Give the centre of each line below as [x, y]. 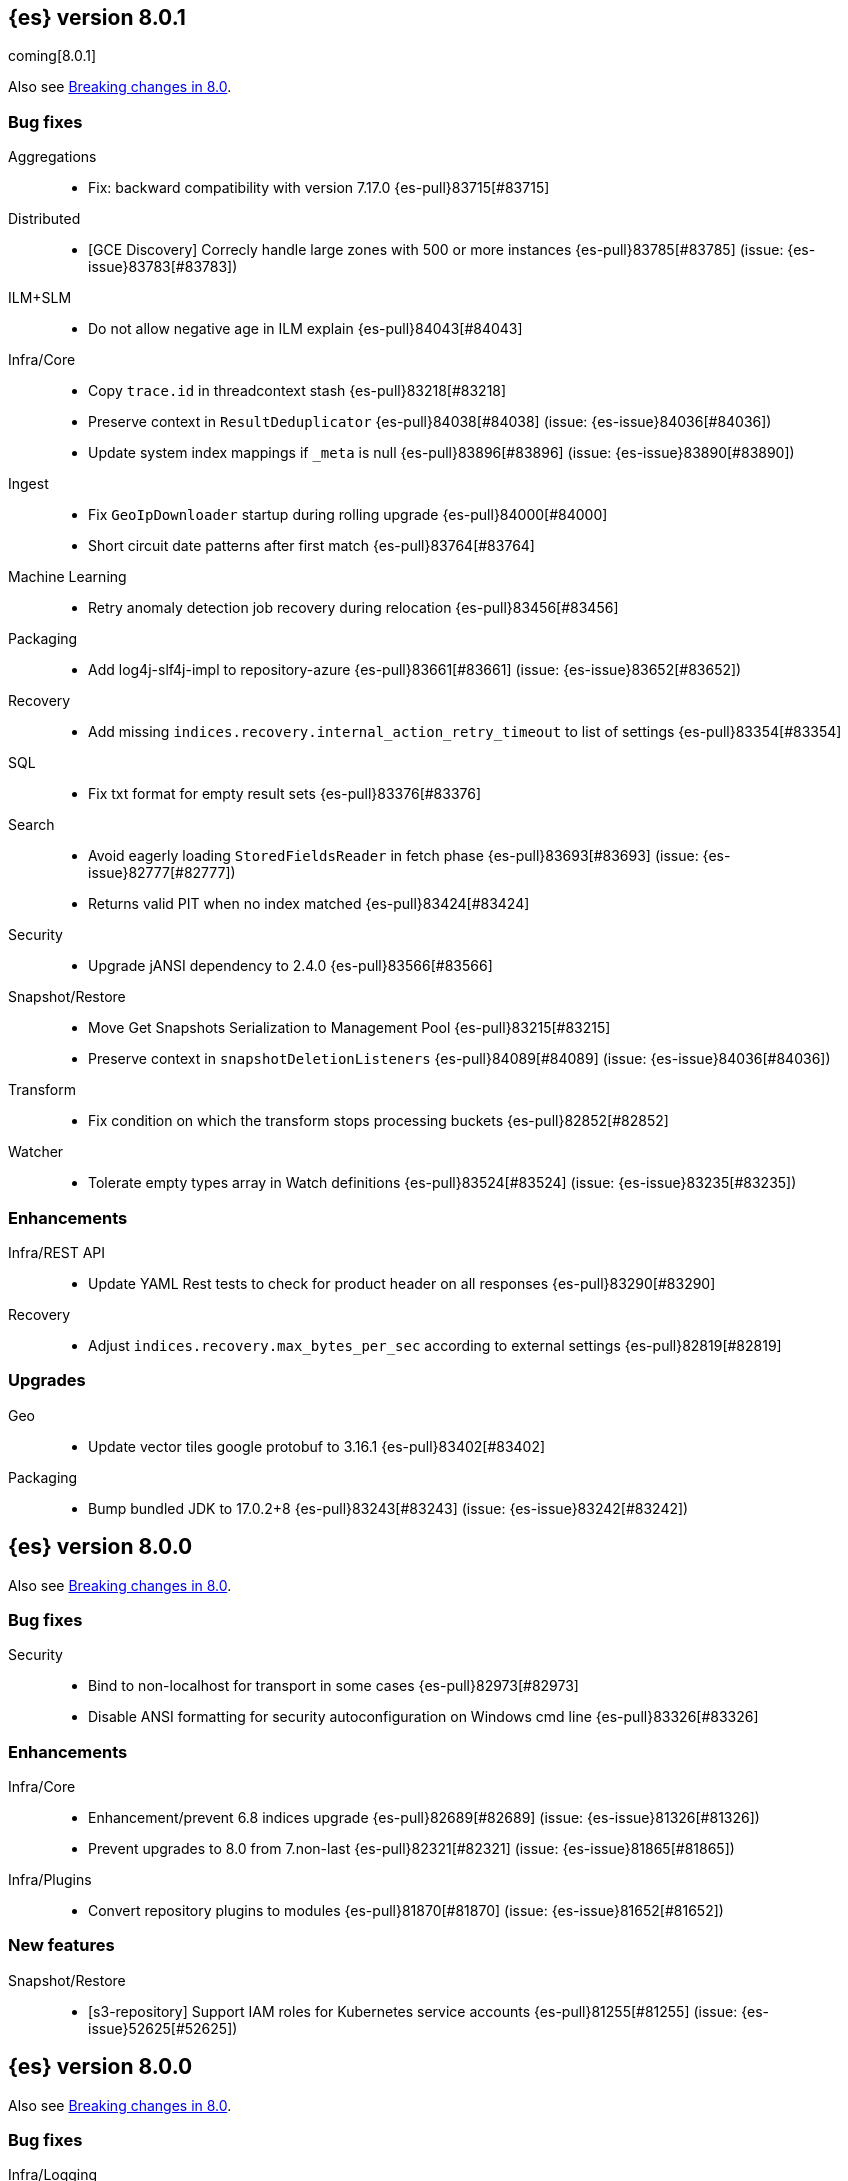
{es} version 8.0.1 [97, 17]
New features [61, 1945]
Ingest [28, 484]
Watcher [36, 1152]
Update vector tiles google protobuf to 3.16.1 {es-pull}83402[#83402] [317, 1446]
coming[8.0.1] [52, 56]
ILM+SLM [40, 298]
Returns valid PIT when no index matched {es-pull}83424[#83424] [309, 904]
